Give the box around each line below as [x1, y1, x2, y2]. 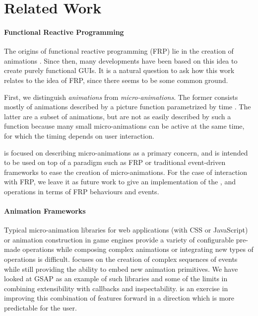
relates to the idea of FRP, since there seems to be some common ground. [4, 75, 228, 85]
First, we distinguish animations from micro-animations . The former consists [4, 91, 238, 102]
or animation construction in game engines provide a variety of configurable [4, 234, 234, 244]
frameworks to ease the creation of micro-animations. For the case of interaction [4, 166, 247, 177]
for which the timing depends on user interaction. [4, 130, 154, 141]
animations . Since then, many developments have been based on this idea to [4, 55, 238, 66]
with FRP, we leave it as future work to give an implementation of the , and [4, 176, 236, 187]
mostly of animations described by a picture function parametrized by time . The [4, 101, 251, 112]
